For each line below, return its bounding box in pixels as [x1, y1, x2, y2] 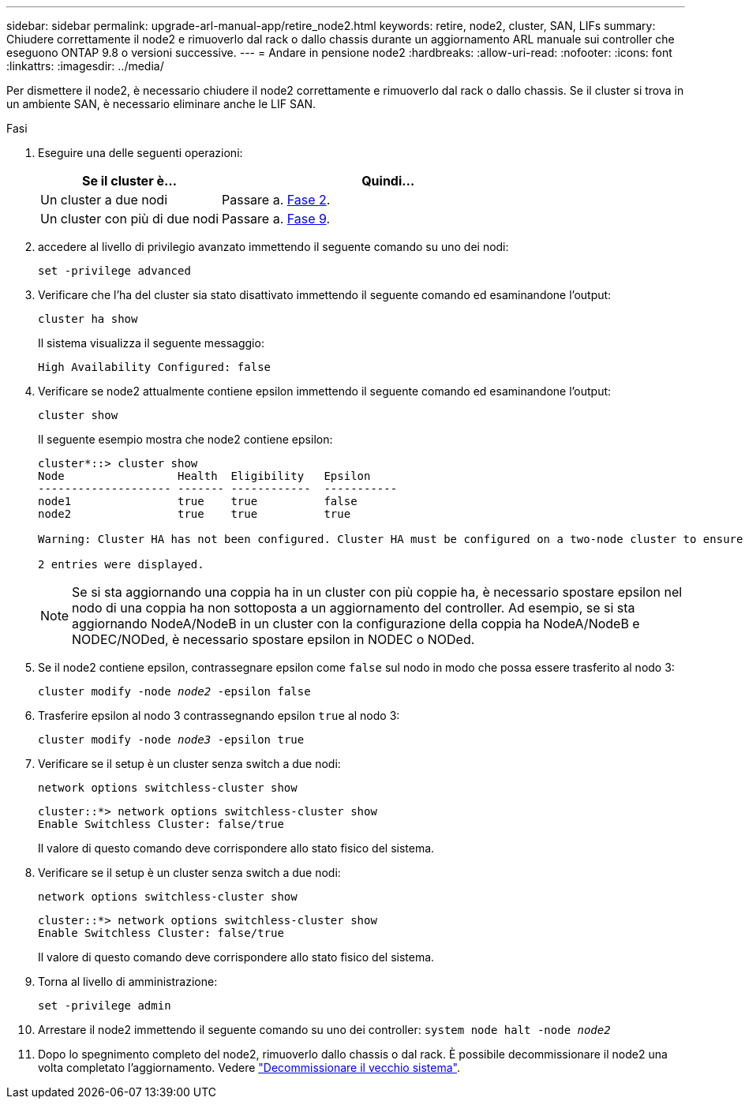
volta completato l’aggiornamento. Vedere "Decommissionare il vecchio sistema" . [38, 1061, 461, 1074]
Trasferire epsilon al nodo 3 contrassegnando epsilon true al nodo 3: [38, 709, 400, 722]
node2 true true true [38, 508, 351, 520]
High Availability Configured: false [38, 361, 271, 373]
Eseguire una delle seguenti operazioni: [38, 146, 243, 159]
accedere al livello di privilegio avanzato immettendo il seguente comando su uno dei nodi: [38, 240, 509, 253]
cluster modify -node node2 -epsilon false [38, 685, 311, 698]
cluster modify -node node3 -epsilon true [38, 733, 305, 746]
